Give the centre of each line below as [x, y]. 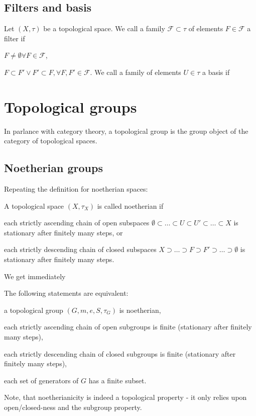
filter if [15, 38]
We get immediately [35, 276]
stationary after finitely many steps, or [63, 232]
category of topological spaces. [51, 141]
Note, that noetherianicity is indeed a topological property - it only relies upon [125, 397]
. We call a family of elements [136, 72]
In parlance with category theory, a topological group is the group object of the [126, 131]
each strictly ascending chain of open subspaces [77, 223]
